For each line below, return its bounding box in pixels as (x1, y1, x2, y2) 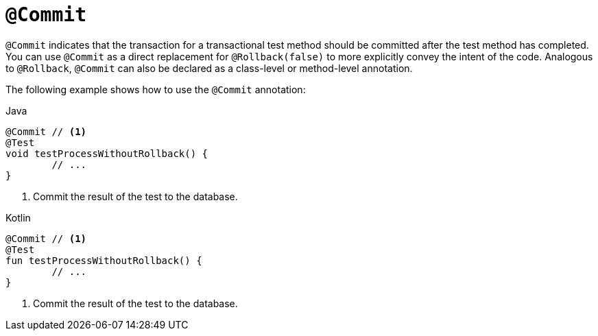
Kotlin (5, 211, 31, 224)
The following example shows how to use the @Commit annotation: (5, 83, 306, 95)
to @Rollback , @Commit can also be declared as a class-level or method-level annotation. (5, 62, 413, 74)
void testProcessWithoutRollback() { (5, 147, 208, 159)
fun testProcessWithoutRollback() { (5, 254, 202, 266)
